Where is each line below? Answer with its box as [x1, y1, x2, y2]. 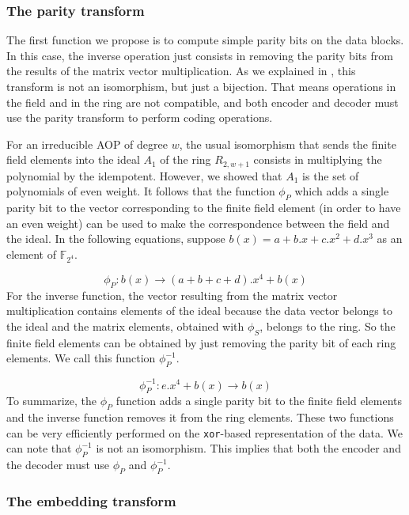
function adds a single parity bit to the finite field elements [116, 392, 402, 409]
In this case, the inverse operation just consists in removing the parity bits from [6, 47, 393, 63]
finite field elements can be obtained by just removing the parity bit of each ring [6, 334, 396, 350]
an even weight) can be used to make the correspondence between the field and [6, 214, 390, 231]
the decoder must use [6, 456, 110, 473]
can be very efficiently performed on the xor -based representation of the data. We [6, 424, 403, 441]
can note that [6, 440, 72, 456]
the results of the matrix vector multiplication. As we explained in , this [6, 62, 356, 79]
